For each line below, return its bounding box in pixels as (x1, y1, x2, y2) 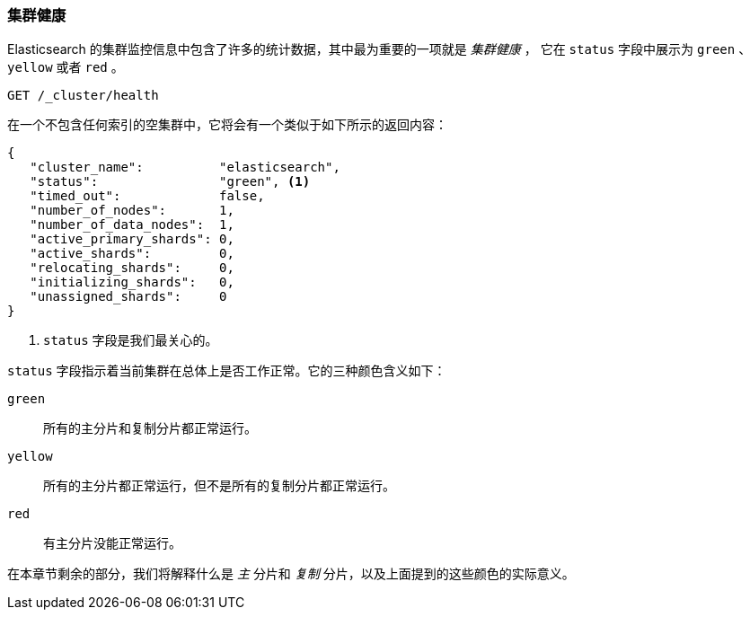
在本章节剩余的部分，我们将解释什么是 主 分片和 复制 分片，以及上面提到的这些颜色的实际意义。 (7, 566, 575, 582)
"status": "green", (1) (30, 174, 311, 190)
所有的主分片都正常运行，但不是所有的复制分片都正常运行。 (43, 478, 395, 494)
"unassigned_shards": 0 (30, 289, 227, 304)
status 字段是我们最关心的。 (43, 332, 218, 348)
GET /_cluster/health (7, 88, 159, 103)
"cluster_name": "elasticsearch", (30, 160, 340, 175)
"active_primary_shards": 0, (30, 232, 234, 247)
